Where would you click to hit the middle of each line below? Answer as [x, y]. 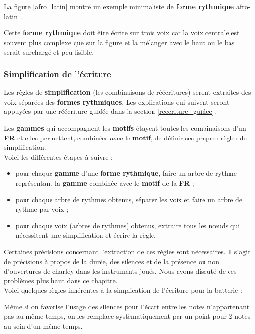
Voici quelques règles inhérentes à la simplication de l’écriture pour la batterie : [123, 290]
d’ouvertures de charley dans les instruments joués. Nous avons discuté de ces [120, 271]
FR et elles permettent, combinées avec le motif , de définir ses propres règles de [125, 137]
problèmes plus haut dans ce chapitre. [61, 280]
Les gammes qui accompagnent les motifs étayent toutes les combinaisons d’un [125, 127]
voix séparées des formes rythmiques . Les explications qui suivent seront [117, 101]
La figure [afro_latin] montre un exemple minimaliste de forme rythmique [119, 6]
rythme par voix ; [42, 209]
